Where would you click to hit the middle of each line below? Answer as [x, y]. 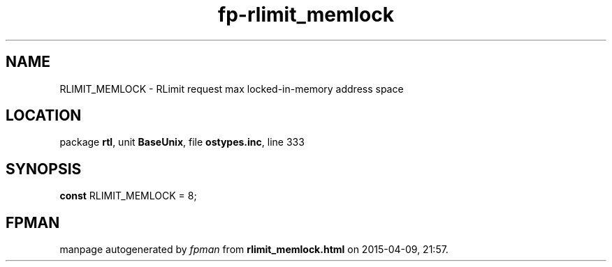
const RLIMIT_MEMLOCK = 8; [128, 196]
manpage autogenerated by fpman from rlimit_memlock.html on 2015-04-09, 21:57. [254, 250]
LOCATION [44, 116]
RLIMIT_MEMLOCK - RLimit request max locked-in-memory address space [232, 89]
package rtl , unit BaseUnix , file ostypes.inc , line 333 [182, 142]
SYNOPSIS [44, 169]
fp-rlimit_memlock [306, 15]
